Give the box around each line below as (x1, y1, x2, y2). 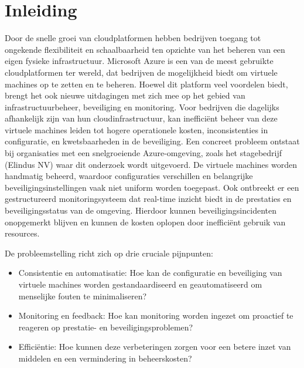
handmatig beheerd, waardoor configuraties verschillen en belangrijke (5, 170, 253, 182)
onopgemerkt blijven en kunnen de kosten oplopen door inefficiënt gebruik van (5, 215, 286, 228)
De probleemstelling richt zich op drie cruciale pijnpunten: (5, 247, 213, 259)
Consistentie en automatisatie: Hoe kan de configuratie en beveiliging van (18, 266, 282, 279)
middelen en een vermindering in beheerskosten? (18, 352, 192, 364)
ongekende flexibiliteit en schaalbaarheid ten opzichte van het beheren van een (5, 43, 285, 55)
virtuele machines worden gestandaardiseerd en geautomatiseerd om (18, 278, 262, 290)
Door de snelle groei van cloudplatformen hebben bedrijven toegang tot (5, 32, 261, 44)
